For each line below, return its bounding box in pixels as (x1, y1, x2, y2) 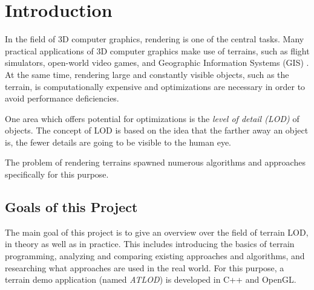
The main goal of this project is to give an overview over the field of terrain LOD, (5, 225, 309, 238)
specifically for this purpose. (5, 168, 109, 181)
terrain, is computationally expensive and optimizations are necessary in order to (5, 80, 306, 92)
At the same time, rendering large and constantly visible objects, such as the (5, 68, 289, 80)
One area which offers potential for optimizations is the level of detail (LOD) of (5, 112, 299, 124)
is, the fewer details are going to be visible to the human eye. (5, 135, 231, 148)
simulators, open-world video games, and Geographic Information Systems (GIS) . (5, 56, 309, 69)
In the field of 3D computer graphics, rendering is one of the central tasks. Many (5, 33, 304, 45)
